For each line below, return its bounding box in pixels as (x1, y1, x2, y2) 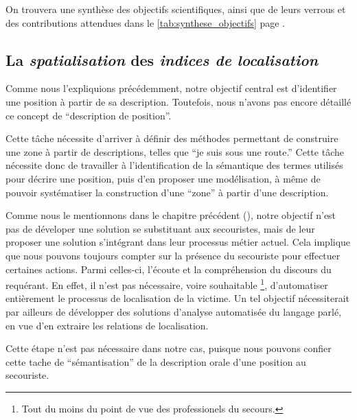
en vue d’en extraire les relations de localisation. (5, 318, 209, 332)
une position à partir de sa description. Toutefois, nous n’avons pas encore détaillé (5, 94, 352, 108)
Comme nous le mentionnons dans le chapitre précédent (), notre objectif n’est (5, 208, 336, 222)
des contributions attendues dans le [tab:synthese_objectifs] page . (5, 15, 285, 30)
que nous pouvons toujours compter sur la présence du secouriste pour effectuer (5, 248, 341, 262)
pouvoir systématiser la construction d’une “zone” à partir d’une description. (5, 185, 329, 199)
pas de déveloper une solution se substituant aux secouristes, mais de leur (5, 221, 315, 235)
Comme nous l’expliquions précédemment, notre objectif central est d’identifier (5, 81, 337, 95)
